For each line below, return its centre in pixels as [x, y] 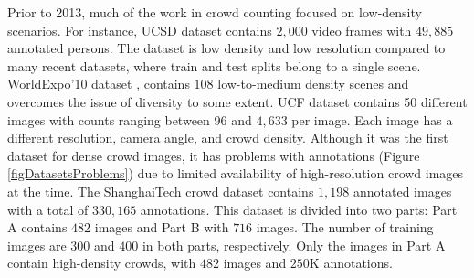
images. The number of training [345, 227]
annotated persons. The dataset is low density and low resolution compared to [226, 48]
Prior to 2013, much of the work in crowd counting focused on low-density [215, 12]
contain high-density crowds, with [102, 263]
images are [37, 245]
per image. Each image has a [372, 119]
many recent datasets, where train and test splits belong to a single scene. [214, 65]
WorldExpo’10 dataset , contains [99, 84]
